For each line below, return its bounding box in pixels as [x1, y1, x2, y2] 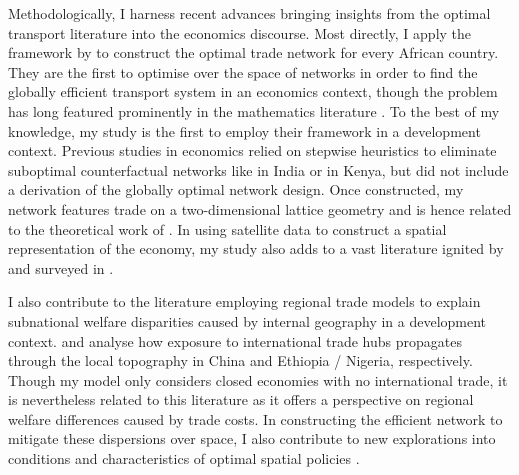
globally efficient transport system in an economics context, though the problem [8, 81, 498, 102]
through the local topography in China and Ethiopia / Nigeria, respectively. [8, 350, 473, 371]
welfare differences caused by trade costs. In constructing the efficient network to [8, 408, 503, 429]
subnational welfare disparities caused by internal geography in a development [8, 310, 487, 331]
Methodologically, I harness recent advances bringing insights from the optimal [8, 3, 491, 23]
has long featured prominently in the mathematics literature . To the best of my [8, 100, 500, 121]
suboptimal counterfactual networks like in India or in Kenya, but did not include [8, 159, 509, 180]
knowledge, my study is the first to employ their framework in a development [8, 120, 481, 141]
